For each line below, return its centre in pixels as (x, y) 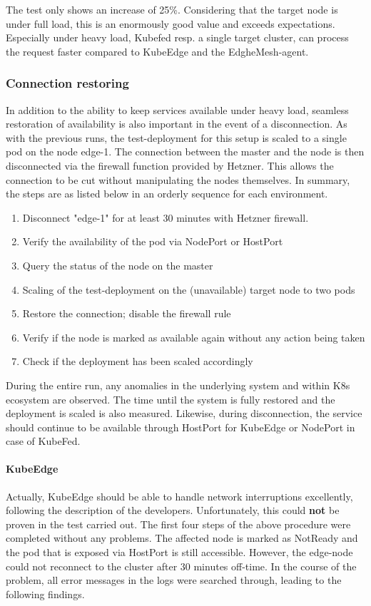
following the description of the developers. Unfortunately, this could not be (173, 510)
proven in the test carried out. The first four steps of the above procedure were (178, 524)
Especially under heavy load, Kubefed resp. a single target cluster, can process (177, 37)
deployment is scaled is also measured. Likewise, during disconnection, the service (184, 413)
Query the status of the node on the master (118, 265)
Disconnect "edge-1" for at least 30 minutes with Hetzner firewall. (166, 217)
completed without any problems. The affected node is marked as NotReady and (182, 538)
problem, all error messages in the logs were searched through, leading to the (174, 580)
